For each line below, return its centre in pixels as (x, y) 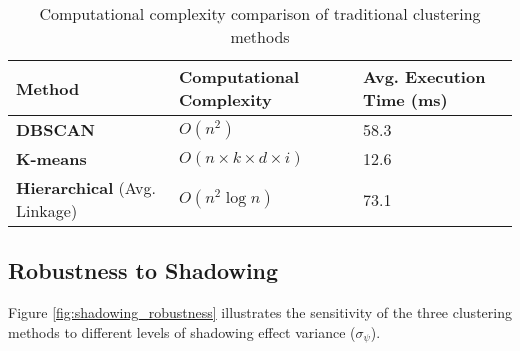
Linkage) (47, 210)
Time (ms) (405, 99)
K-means (51, 158)
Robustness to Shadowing (143, 270)
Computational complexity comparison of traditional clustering (260, 13)
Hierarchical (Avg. (86, 187)
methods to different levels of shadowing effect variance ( (182, 331)
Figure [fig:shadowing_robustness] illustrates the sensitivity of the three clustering (260, 312)
